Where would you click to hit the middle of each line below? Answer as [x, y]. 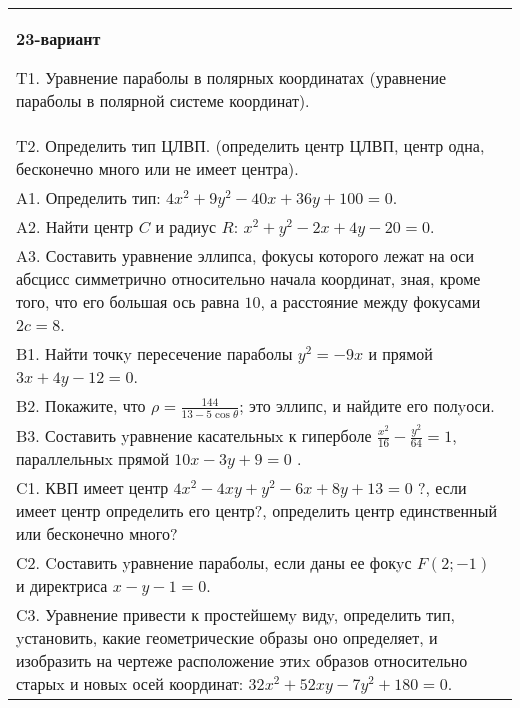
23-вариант [58, 38]
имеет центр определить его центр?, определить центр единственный [256, 511]
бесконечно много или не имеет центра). [157, 168]
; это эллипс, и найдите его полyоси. [367, 405]
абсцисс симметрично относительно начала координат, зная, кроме [248, 278]
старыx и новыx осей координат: [130, 684]
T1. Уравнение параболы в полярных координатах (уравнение [231, 77]
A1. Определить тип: [88, 197]
